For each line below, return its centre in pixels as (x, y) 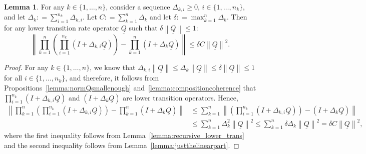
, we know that (113, 67)
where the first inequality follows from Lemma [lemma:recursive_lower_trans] (124, 135)
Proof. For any (26, 67)
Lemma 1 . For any (34, 6)
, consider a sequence (138, 6)
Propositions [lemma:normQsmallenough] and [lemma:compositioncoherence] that (130, 88)
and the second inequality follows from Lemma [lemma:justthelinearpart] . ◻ (122, 145)
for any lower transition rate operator (61, 28)
